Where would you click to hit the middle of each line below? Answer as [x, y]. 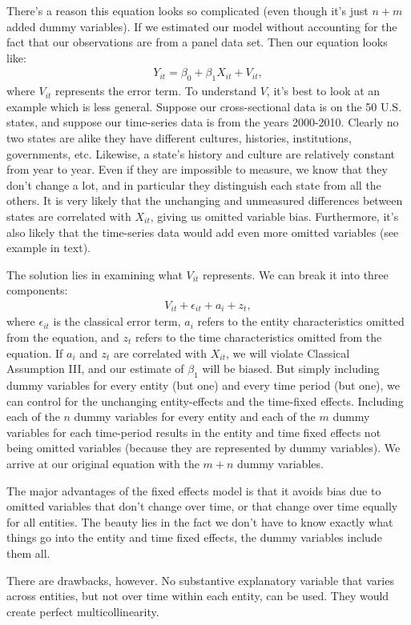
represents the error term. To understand [156, 91]
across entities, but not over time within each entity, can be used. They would [198, 596]
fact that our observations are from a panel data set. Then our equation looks [197, 42]
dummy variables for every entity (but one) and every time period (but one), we [203, 385]
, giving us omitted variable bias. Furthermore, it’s [274, 216]
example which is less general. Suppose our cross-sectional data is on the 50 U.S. [204, 106]
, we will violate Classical [288, 353]
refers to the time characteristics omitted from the [259, 337]
